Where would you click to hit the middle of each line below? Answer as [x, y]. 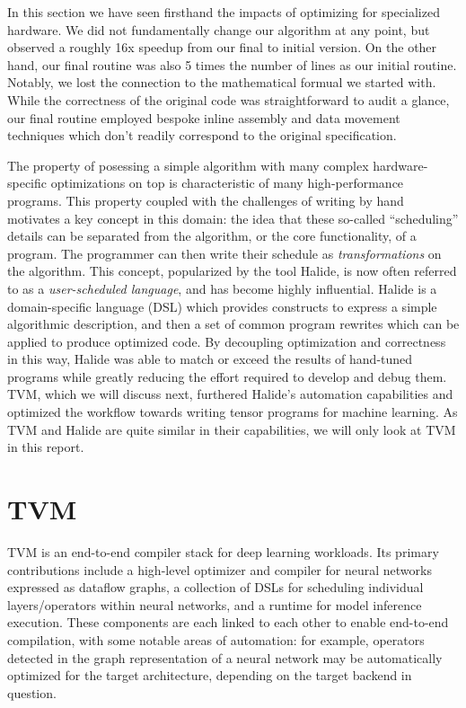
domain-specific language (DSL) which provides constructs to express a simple [222, 306]
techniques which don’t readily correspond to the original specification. [202, 135]
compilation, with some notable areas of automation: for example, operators [216, 639]
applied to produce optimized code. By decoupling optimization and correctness [227, 341]
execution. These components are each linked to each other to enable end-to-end [228, 622]
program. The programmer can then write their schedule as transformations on [224, 253]
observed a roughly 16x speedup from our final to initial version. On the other [222, 47]
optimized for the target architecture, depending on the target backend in [210, 675]
